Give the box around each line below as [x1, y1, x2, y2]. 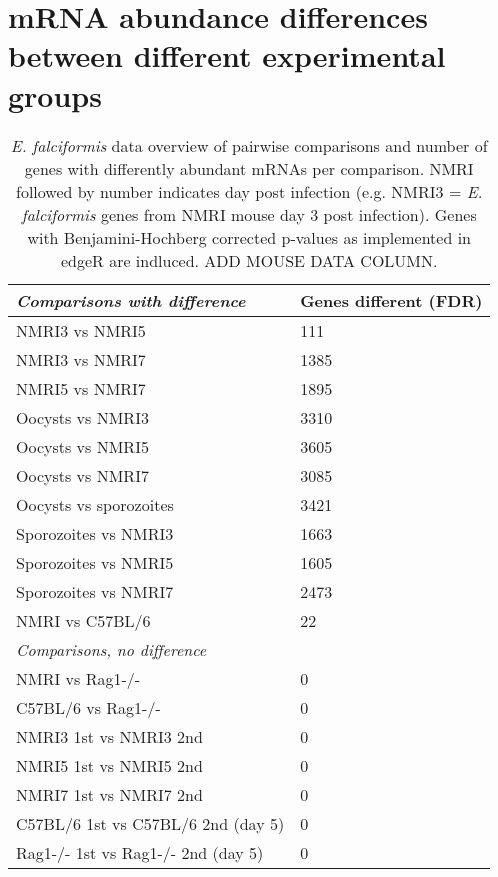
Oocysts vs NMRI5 [16, 434, 149, 458]
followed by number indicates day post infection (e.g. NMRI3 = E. [15, 179, 483, 203]
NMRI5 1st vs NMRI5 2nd [16, 753, 203, 777]
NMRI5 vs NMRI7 [16, 376, 146, 400]
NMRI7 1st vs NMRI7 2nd [16, 782, 203, 806]
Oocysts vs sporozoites [16, 492, 174, 516]
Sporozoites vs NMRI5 [16, 550, 174, 574]
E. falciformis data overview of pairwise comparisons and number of [10, 133, 488, 157]
